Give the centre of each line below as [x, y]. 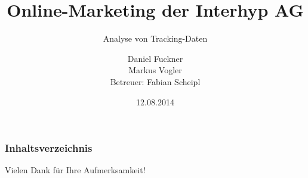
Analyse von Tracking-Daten [155, 38]
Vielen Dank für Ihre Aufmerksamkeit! [75, 170]
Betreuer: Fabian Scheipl [155, 81]
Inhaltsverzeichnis [49, 148]
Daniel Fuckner [155, 58]
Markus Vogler [155, 70]
